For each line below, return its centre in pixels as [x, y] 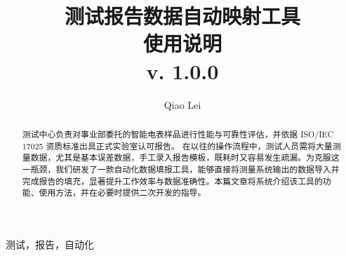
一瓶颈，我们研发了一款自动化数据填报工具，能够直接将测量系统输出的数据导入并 [181, 169]
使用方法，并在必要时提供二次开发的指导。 [122, 193]
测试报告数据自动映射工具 [182, 16]
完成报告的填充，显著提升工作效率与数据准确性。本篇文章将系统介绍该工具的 [172, 181]
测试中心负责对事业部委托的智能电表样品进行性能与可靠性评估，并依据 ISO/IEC [178, 134]
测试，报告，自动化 [50, 244]
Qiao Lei [182, 104]
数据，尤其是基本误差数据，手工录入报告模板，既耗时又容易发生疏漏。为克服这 [185, 157]
